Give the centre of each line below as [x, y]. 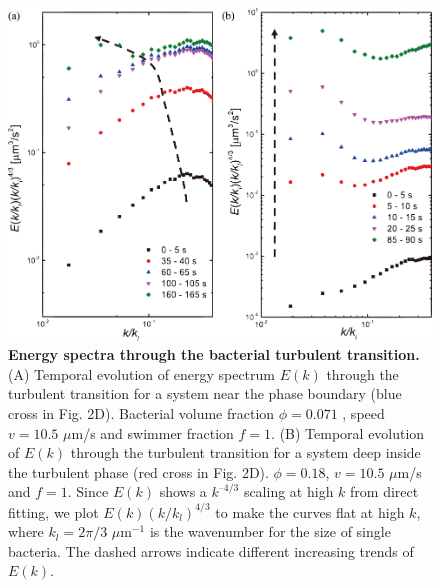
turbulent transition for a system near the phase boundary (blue [205, 393]
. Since [88, 491]
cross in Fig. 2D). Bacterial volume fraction [141, 413]
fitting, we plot [53, 511]
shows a [183, 491]
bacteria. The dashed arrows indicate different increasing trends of [211, 550]
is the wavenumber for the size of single [270, 531]
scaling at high [288, 491]
